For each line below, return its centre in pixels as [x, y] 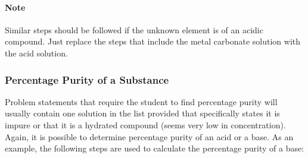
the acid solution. [36, 53]
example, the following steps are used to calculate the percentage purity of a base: [155, 148]
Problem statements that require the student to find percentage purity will [141, 101]
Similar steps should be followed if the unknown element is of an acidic [134, 29]
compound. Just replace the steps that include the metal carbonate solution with [153, 41]
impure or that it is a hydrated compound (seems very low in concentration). [145, 124]
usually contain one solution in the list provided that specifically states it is [142, 113]
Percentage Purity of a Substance [87, 79]
